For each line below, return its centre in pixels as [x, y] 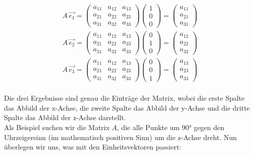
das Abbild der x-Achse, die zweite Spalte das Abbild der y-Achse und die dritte [127, 107]
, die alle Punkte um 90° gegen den [171, 127]
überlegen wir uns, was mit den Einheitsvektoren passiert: [93, 147]
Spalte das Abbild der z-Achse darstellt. [65, 117]
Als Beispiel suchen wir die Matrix [57, 127]
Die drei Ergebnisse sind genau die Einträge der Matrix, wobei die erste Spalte [124, 98]
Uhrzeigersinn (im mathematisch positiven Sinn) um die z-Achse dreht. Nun [120, 137]
